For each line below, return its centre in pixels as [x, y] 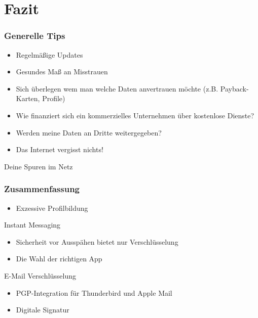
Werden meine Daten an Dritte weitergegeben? [89, 132]
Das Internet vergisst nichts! [60, 149]
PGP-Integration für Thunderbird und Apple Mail [94, 292]
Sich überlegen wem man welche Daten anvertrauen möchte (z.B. [117, 88]
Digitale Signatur [43, 310]
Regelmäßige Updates [49, 54]
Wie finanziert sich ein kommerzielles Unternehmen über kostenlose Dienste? [135, 115]
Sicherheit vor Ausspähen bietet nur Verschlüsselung [97, 241]
